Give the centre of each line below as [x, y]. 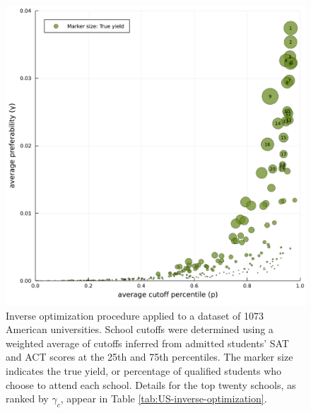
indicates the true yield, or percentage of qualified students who [144, 370]
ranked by [27, 399]
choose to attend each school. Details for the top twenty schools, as [151, 384]
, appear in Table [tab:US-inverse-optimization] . [164, 399]
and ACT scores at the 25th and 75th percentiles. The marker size [149, 357]
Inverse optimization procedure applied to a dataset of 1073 [135, 315]
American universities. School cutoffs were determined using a [140, 329]
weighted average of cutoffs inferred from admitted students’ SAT [147, 343]
